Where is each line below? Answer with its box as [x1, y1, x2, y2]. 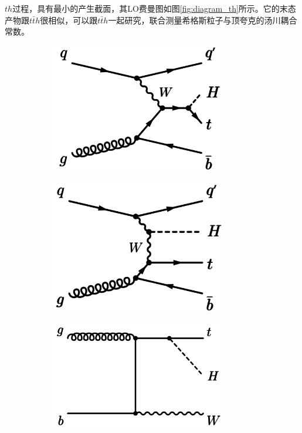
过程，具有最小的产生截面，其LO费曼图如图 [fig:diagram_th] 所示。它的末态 [12, 2, 296, 14]
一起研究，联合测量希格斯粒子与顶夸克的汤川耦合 [108, 13, 297, 26]
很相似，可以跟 [40, 13, 98, 26]
